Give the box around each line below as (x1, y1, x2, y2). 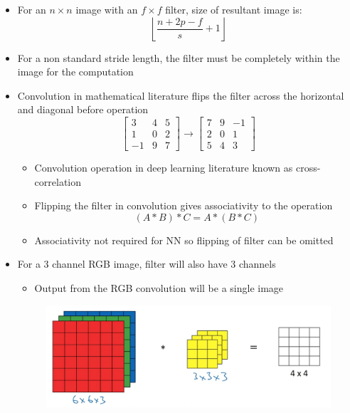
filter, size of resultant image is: (165, 2, 302, 16)
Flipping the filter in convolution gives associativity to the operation (34, 198, 333, 213)
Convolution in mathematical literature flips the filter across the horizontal (17, 88, 344, 103)
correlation (34, 174, 82, 189)
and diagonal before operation (17, 102, 149, 117)
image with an (75, 2, 138, 16)
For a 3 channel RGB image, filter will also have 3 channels (17, 256, 276, 271)
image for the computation (17, 64, 134, 79)
